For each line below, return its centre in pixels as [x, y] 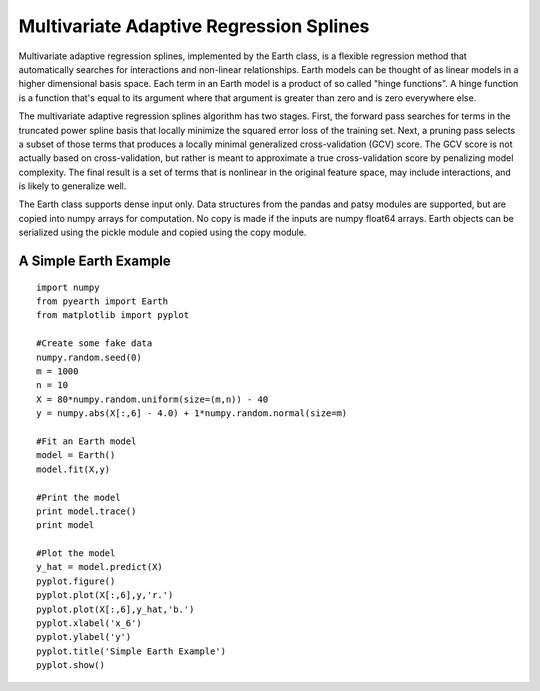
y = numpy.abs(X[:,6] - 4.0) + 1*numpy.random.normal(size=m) [192, 413]
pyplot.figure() [76, 581]
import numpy [68, 287]
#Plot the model [76, 553]
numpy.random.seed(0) [89, 357]
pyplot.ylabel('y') [84, 637]
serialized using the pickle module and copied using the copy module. [162, 232]
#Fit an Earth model [86, 441]
